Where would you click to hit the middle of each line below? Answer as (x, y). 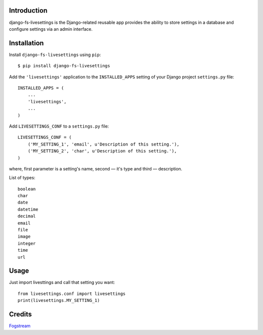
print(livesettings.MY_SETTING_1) (59, 300)
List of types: (22, 178)
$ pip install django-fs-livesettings (64, 66)
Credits (20, 314)
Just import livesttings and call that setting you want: (62, 282)
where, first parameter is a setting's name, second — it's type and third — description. (96, 168)
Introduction (28, 10)
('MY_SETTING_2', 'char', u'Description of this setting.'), (102, 151)
